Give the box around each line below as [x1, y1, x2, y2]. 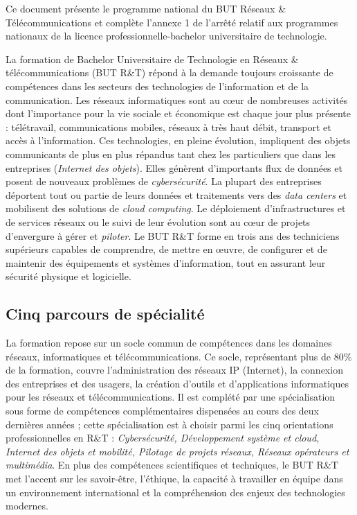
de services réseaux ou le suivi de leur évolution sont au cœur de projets [6, 214, 311, 229]
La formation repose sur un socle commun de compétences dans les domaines [6, 335, 332, 350]
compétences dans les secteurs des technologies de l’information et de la [6, 78, 309, 93]
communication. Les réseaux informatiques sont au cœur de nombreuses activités [6, 92, 348, 107]
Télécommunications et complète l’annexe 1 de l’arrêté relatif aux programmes [6, 15, 338, 29]
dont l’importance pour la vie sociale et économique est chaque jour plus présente [6, 106, 351, 121]
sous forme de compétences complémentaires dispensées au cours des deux [6, 403, 319, 418]
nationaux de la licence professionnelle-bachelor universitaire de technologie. [6, 28, 327, 43]
